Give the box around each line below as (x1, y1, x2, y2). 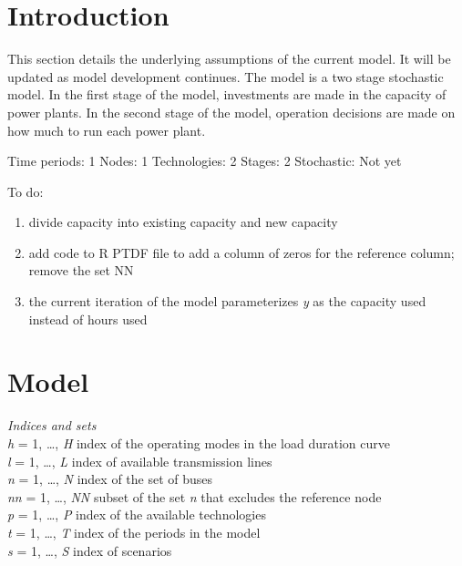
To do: (7, 181, 44, 201)
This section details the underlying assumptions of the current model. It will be (7, 49, 451, 68)
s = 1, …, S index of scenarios (7, 540, 172, 560)
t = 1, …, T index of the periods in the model (7, 522, 261, 541)
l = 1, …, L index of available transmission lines (7, 451, 272, 470)
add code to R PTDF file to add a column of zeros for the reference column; (28, 242, 455, 262)
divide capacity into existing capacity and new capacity (28, 212, 338, 232)
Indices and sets (7, 416, 97, 435)
